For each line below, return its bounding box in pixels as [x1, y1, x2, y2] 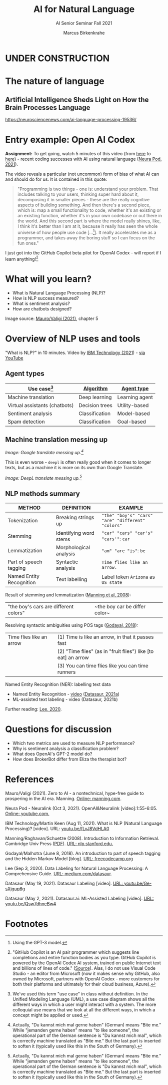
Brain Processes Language [5, 103, 90, 112]
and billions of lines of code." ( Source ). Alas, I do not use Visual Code [12, 965, 156, 971]
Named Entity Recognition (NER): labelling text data [5, 681, 111, 687]
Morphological [55, 544, 90, 551]
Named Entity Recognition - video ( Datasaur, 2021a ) [12, 691, 120, 697]
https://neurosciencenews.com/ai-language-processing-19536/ [5, 116, 136, 122]
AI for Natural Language [33, 4, 135, 15]
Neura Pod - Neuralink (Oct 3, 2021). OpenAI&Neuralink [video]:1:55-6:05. [5, 805, 157, 812]
